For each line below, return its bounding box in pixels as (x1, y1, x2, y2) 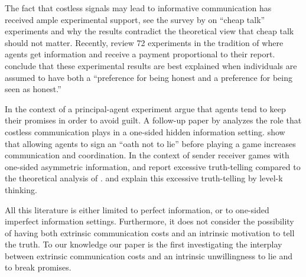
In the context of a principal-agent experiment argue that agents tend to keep (5, 102, 286, 115)
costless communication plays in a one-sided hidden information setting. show (5, 125, 285, 138)
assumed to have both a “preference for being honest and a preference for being (5, 71, 292, 83)
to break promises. (5, 261, 71, 273)
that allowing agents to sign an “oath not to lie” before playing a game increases (5, 137, 296, 149)
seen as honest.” (5, 83, 61, 95)
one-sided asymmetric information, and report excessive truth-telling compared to (5, 160, 301, 172)
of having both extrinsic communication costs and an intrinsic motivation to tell (5, 226, 295, 239)
